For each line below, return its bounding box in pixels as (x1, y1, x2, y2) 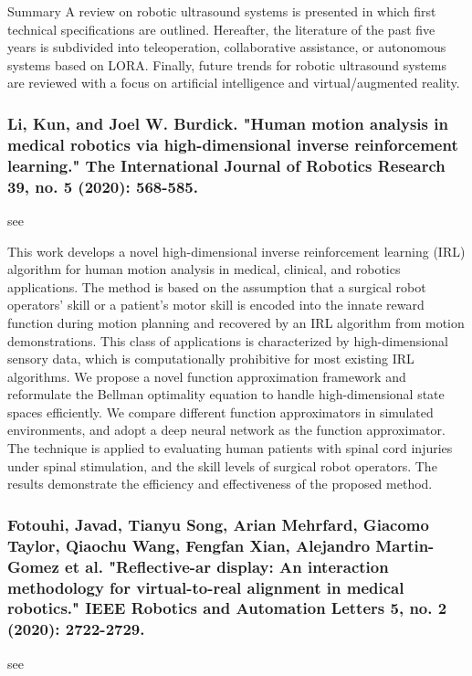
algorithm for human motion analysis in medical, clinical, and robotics (7, 259, 401, 279)
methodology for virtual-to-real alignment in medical (7, 576, 404, 598)
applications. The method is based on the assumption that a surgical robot (7, 277, 426, 296)
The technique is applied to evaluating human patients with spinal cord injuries (7, 438, 453, 458)
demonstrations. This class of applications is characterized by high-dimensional (7, 331, 448, 350)
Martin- (375, 533, 435, 556)
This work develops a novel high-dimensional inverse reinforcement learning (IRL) (7, 241, 466, 260)
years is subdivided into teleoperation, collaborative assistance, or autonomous (7, 37, 446, 57)
